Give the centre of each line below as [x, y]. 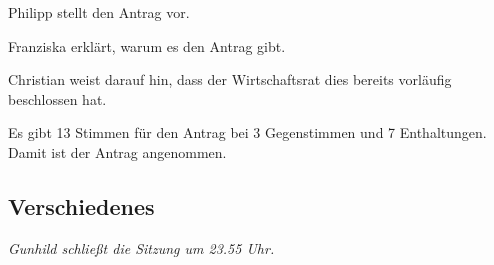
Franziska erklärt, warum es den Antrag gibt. [147, 45]
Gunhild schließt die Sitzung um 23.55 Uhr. [141, 247]
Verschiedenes [81, 205]
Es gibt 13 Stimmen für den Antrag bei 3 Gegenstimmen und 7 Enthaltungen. [247, 132]
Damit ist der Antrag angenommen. [117, 151]
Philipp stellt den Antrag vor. [99, 12]
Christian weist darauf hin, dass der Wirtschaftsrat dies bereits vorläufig [230, 79]
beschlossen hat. [57, 98]
